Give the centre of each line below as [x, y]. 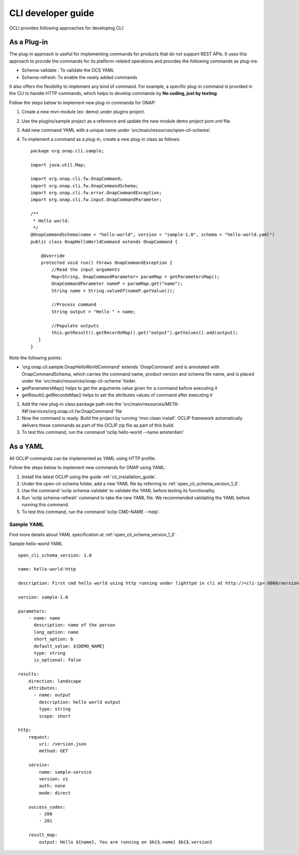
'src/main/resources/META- [151, 404]
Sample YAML [27, 525]
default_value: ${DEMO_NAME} [69, 646]
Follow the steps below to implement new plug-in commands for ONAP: [83, 102]
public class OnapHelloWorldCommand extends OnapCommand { [104, 242]
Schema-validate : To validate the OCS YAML [68, 70]
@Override [53, 256]
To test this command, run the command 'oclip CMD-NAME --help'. [91, 512]
